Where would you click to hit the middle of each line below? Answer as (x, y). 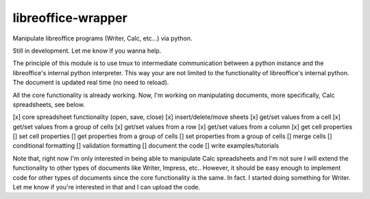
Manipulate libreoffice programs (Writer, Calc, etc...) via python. (102, 38)
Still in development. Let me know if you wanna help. (87, 51)
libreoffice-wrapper (70, 18)
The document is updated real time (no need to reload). (91, 83)
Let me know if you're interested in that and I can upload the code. (107, 187)
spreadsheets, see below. (49, 104)
